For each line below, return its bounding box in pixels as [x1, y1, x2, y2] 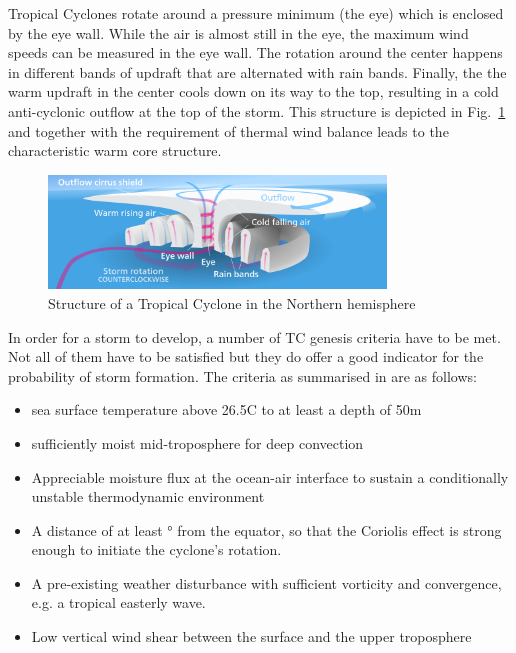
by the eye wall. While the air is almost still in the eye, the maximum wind [8, 22, 469, 43]
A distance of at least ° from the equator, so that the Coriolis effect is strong [31, 519, 502, 540]
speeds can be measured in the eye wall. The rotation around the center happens [8, 42, 503, 63]
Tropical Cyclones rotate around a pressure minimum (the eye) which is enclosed [8, 3, 504, 23]
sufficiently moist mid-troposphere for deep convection [31, 432, 364, 453]
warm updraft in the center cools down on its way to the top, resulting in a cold [8, 81, 499, 102]
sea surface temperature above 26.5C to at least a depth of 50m [31, 399, 422, 420]
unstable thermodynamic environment [31, 486, 265, 507]
